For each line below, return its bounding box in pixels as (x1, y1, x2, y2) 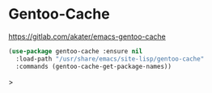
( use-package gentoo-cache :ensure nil (8, 47, 143, 55)
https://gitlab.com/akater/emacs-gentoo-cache (8, 32, 166, 41)
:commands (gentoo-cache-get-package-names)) (15, 62, 172, 70)
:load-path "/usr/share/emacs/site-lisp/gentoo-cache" (15, 54, 205, 63)
